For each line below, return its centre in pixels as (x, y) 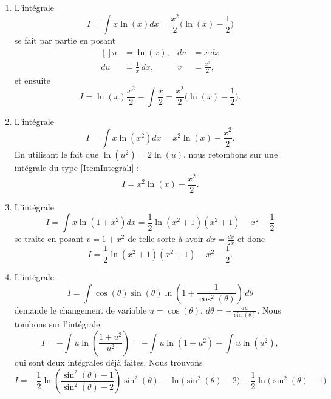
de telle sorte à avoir (166, 239)
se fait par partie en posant (65, 40)
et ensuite (32, 80)
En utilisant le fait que (56, 154)
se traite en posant (49, 239)
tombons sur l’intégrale (57, 324)
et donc (251, 239)
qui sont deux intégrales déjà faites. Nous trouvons (108, 362)
